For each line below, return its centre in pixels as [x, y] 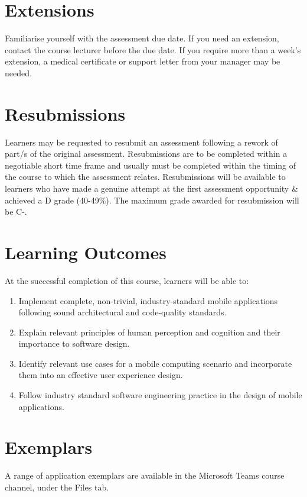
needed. [18, 72]
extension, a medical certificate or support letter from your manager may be [143, 61]
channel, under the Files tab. [57, 487]
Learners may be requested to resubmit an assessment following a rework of [141, 142]
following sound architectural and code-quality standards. [123, 312]
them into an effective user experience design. [101, 375]
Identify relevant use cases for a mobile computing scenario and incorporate [155, 363]
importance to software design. [74, 343]
